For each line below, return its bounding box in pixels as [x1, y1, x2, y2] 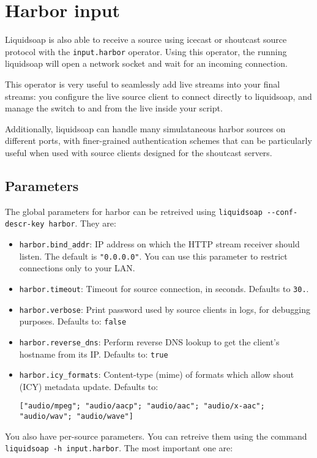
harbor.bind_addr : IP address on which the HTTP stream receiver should [19, 238, 300, 250]
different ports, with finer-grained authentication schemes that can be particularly [5, 134, 312, 147]
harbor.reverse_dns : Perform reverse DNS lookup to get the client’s [19, 335, 280, 348]
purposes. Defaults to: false [19, 315, 127, 328]
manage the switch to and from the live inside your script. [5, 102, 223, 114]
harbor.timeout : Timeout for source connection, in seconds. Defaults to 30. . [19, 282, 309, 295]
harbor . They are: [48, 217, 116, 230]
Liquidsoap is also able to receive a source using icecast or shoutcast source [5, 33, 287, 46]
